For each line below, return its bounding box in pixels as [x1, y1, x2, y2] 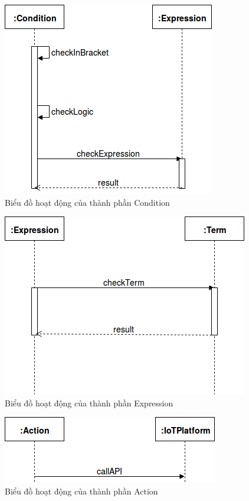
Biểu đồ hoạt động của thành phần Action [5, 484, 158, 497]
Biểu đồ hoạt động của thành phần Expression [5, 396, 173, 409]
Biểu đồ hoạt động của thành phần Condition [5, 196, 170, 208]
